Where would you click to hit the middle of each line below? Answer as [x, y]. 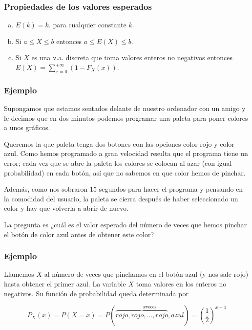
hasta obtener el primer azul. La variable [65, 283]
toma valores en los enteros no [181, 283]
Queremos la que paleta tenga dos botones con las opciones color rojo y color [119, 143]
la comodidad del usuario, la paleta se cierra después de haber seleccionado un [121, 198]
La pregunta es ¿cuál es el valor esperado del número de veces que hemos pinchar [126, 224]
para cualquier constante [90, 25]
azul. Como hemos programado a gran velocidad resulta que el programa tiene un [126, 153]
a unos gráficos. [27, 127]
